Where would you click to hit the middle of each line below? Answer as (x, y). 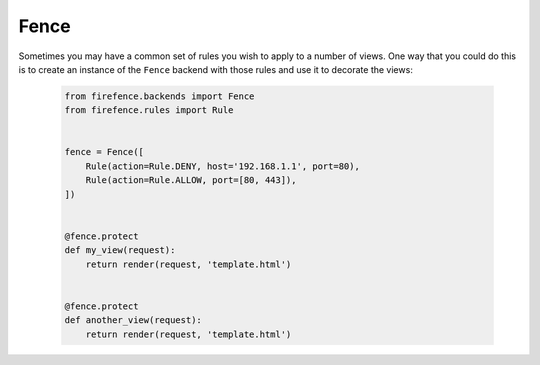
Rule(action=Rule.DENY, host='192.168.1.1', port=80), (222, 166)
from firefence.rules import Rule (149, 110)
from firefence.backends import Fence (159, 96)
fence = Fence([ (104, 152)
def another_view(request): (133, 320)
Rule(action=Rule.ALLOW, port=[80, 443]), (191, 180)
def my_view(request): (120, 250)
